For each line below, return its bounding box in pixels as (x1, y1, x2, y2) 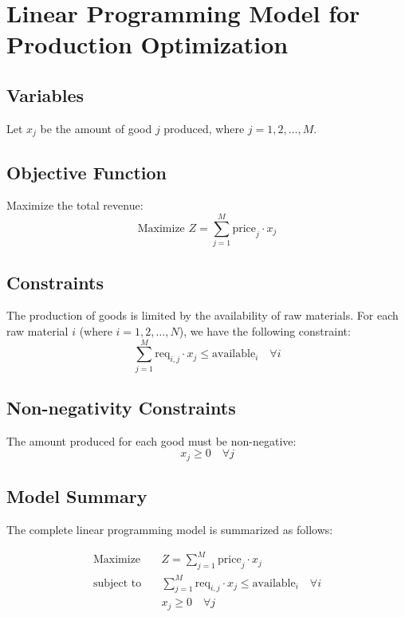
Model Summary (6, 484, 147, 509)
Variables (6, 82, 85, 107)
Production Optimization (6, 28, 289, 61)
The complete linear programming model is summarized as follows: (6, 521, 333, 538)
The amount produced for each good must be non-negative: (6, 432, 297, 449)
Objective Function (6, 159, 167, 184)
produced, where (163, 120, 245, 136)
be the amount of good (40, 120, 152, 136)
